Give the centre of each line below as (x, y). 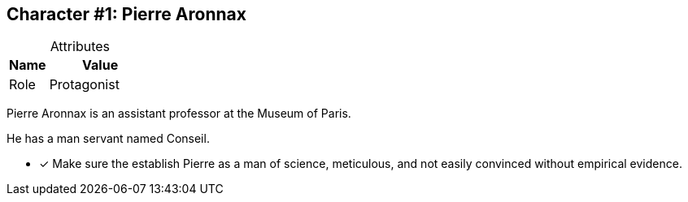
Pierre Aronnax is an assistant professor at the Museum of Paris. (179, 114)
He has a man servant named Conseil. (108, 139)
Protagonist (84, 85)
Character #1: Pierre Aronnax (126, 14)
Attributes (80, 47)
